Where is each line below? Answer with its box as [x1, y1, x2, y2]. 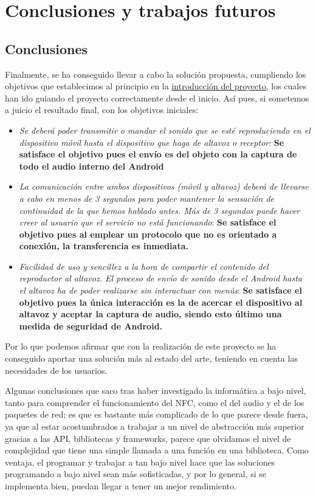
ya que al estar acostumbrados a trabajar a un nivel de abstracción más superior [5, 420, 304, 433]
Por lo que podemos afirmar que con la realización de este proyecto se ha [5, 340, 276, 353]
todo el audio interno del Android [19, 159, 164, 172]
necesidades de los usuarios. [5, 363, 108, 376]
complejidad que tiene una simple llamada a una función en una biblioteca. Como [5, 444, 309, 456]
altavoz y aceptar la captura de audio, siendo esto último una [19, 308, 282, 320]
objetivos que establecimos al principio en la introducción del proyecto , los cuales [5, 80, 306, 92]
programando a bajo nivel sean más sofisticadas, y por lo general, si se [5, 467, 267, 480]
